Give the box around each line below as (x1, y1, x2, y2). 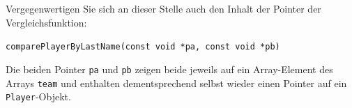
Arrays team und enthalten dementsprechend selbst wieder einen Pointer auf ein (6, 75, 347, 90)
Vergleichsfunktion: (6, 15, 87, 29)
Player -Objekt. (6, 89, 71, 104)
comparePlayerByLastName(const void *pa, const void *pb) (6, 42, 280, 52)
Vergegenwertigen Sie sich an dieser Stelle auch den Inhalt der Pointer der (6, 1, 321, 15)
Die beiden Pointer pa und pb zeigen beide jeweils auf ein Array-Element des (6, 61, 333, 76)
